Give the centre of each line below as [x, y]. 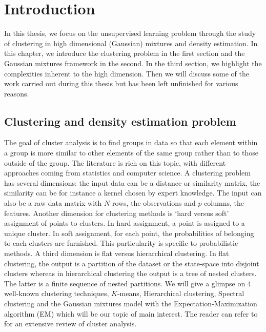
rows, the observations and [154, 203]
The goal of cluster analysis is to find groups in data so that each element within [131, 142]
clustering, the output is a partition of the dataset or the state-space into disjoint [132, 263]
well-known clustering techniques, [57, 293]
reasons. [17, 93]
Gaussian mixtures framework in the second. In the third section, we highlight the [133, 63]
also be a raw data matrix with [53, 203]
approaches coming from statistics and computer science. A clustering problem [127, 173]
